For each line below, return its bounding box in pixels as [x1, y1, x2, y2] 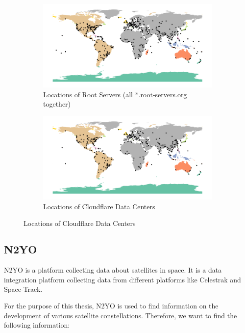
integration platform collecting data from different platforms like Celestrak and [4, 274, 241, 284]
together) [43, 99, 71, 109]
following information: [4, 320, 70, 330]
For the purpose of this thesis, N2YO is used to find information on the [4, 301, 219, 311]
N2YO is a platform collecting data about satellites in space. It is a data [4, 265, 222, 275]
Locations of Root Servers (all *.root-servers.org [43, 89, 187, 99]
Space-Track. [4, 284, 43, 294]
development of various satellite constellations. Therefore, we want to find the [4, 310, 237, 320]
